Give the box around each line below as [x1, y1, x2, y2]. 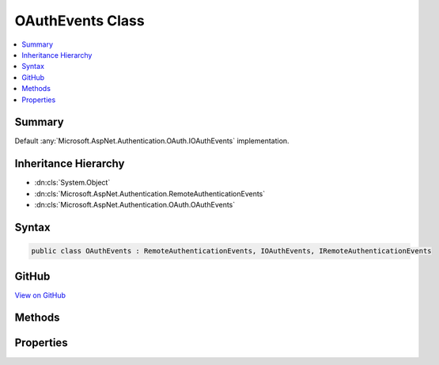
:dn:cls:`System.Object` [34, 178, 111, 188]
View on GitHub [14, 290, 66, 300]
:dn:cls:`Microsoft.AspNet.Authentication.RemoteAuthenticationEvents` [34, 188, 266, 198]
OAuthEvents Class [14, 12, 146, 29]
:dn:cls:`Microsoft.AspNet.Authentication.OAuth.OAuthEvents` [34, 200, 236, 210]
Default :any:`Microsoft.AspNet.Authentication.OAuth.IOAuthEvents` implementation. [14, 136, 290, 146]
